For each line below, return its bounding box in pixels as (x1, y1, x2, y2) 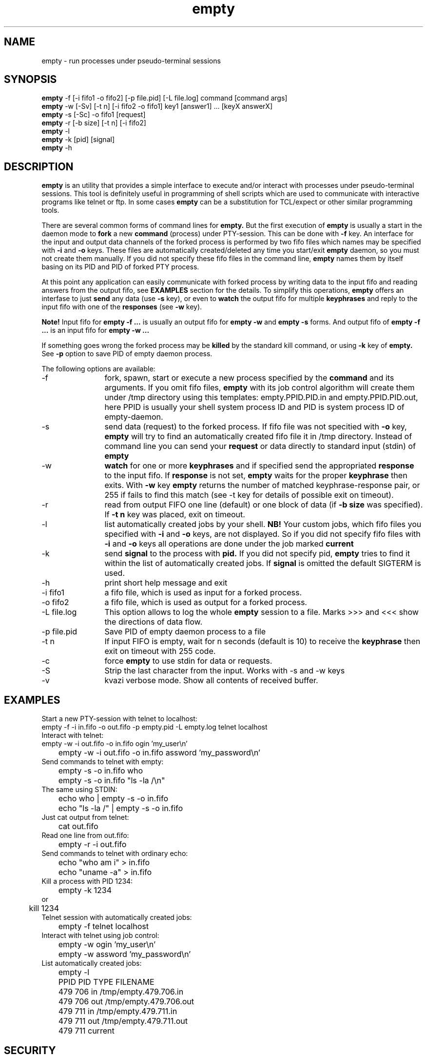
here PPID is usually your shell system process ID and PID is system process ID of (104, 402, 405, 412)
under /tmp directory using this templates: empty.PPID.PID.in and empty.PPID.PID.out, (104, 392, 418, 403)
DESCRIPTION (4, 160, 74, 173)
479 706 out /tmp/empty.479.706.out (58, 997, 194, 1007)
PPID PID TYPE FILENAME (58, 977, 155, 987)
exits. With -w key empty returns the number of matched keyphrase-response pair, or (104, 480, 420, 490)
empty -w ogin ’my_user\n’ (58, 939, 156, 950)
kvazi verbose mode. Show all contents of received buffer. (104, 675, 318, 686)
